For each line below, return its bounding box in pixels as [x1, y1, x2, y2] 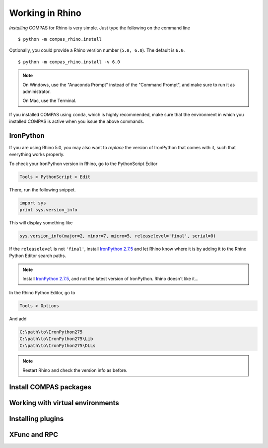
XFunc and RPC [9, 430, 59, 439]
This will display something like [9, 220, 73, 226]
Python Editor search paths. [9, 253, 67, 259]
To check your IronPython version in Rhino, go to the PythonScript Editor [9, 161, 158, 167]
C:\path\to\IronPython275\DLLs [19, 343, 96, 349]
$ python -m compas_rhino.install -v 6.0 [18, 59, 120, 65]
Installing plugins [9, 414, 64, 423]
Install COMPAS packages [9, 383, 92, 391]
